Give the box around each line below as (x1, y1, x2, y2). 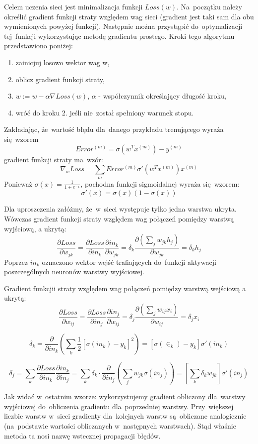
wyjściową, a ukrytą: (4, 223, 66, 233)
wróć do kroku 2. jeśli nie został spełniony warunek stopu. (15, 107, 194, 117)
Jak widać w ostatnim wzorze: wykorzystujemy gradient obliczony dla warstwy (4, 391, 246, 402)
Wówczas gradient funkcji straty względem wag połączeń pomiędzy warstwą (4, 213, 234, 223)
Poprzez (4, 256, 28, 267)
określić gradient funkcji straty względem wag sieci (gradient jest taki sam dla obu (4, 11, 254, 21)
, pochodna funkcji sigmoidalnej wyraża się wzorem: (80, 178, 240, 189)
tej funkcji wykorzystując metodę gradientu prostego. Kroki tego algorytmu (4, 30, 235, 41)
